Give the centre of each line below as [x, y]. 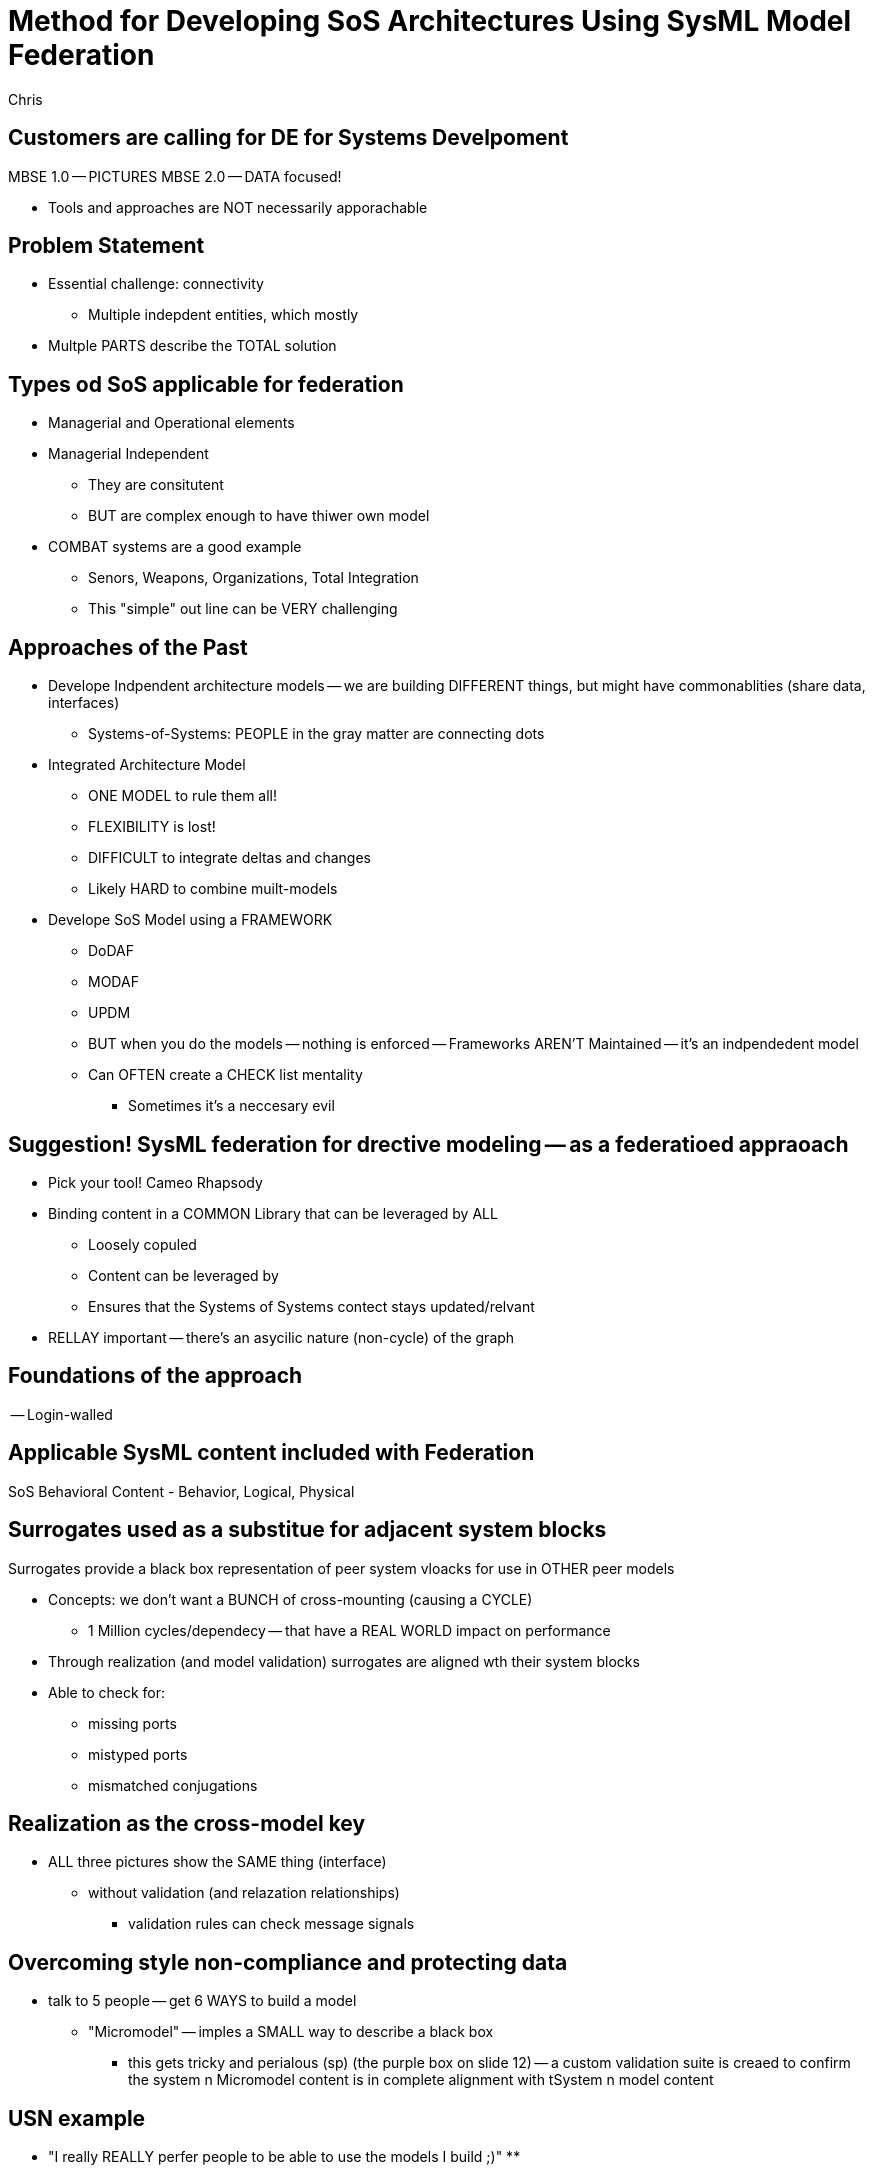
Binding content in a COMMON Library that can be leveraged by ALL [273, 1213]
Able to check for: [107, 1692]
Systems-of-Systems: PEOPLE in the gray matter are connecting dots [316, 734]
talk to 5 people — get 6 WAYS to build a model [202, 2001]
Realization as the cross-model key [187, 1823]
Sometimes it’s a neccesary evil [231, 1106]
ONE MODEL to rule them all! [183, 796]
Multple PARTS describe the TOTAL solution [192, 346]
